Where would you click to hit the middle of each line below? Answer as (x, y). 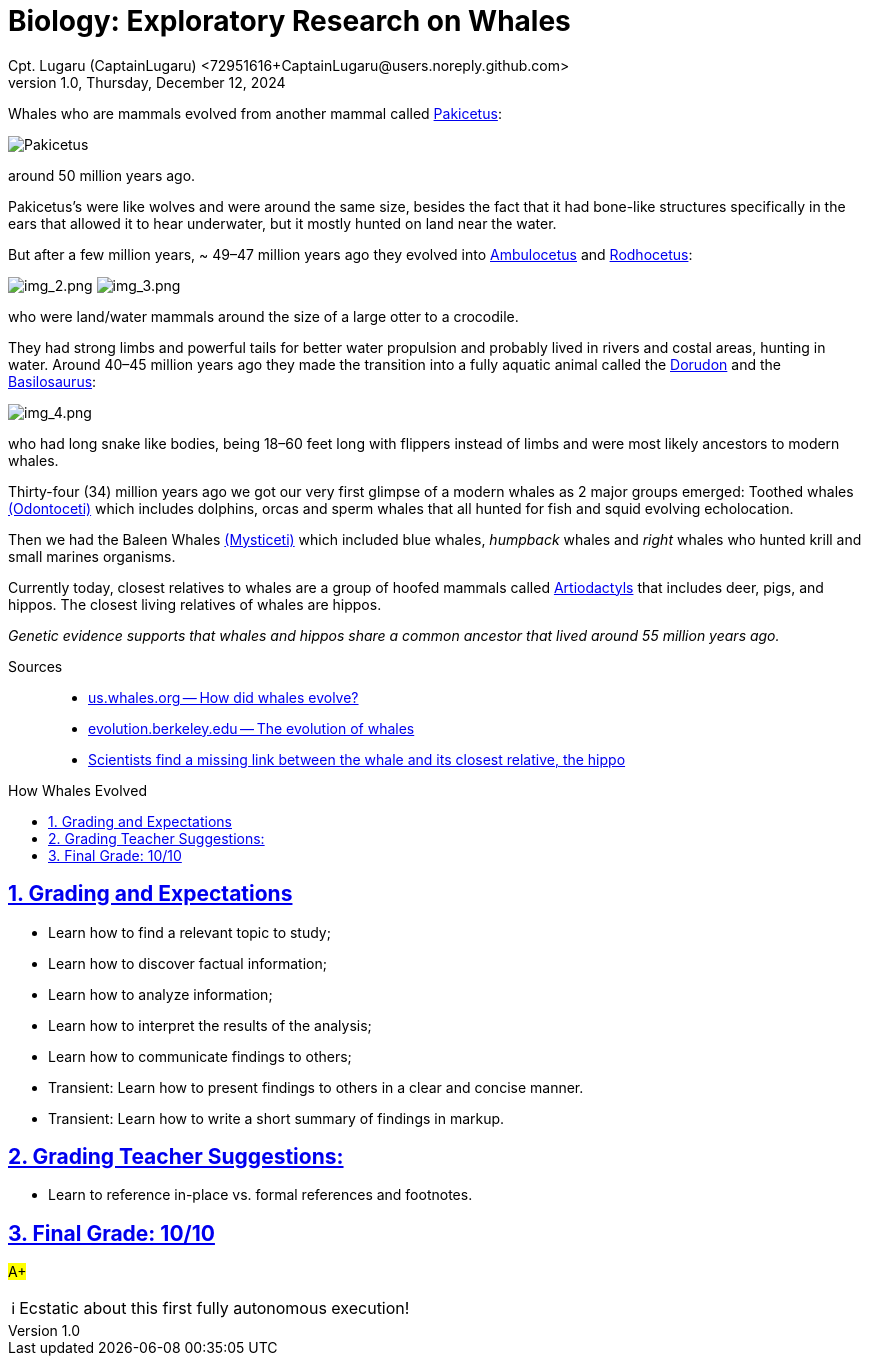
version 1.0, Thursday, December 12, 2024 (147, 82)
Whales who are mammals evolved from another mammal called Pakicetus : (255, 113)
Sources (35, 666)
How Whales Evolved (77, 790)
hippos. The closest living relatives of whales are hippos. (195, 604)
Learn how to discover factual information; (187, 963)
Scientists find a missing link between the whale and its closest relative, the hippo (357, 759)
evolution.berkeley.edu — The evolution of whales (251, 728)
